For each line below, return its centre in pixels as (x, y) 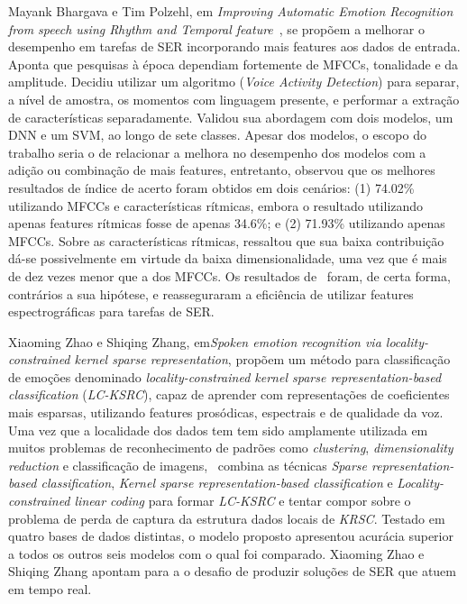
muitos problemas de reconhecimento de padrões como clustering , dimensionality (231, 448)
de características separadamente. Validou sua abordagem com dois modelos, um (231, 117)
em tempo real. (50, 589)
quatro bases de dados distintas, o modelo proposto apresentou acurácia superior (231, 536)
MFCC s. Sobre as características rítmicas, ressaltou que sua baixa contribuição (226, 240)
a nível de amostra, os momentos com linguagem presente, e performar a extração (234, 99)
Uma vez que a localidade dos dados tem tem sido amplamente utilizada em (218, 430)
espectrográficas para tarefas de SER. (111, 311)
